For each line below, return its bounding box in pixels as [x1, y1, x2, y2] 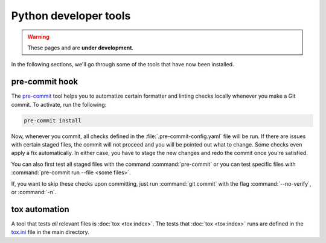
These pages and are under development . [27, 44, 134, 51]
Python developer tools [11, 9, 131, 22]
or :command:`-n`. [11, 188, 57, 195]
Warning [27, 33, 50, 40]
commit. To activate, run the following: [11, 101, 107, 108]
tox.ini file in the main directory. [11, 229, 90, 236]
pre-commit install [24, 117, 81, 124]
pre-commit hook [11, 77, 78, 87]
